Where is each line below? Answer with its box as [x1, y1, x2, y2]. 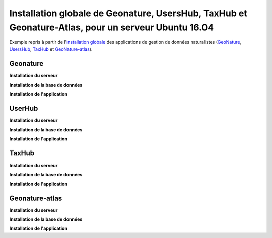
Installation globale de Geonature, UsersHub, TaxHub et [9, 8, 248, 19]
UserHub [9, 104, 38, 113]
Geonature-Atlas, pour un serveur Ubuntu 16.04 [9, 22, 214, 33]
